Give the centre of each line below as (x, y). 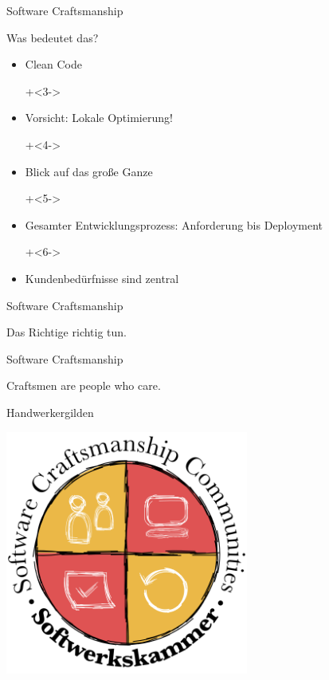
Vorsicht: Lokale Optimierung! (99, 118)
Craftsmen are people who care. (84, 385)
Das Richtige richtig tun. (67, 332)
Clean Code (53, 64)
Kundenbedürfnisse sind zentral (102, 278)
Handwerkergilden (50, 412)
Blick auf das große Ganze (89, 171)
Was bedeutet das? (53, 37)
